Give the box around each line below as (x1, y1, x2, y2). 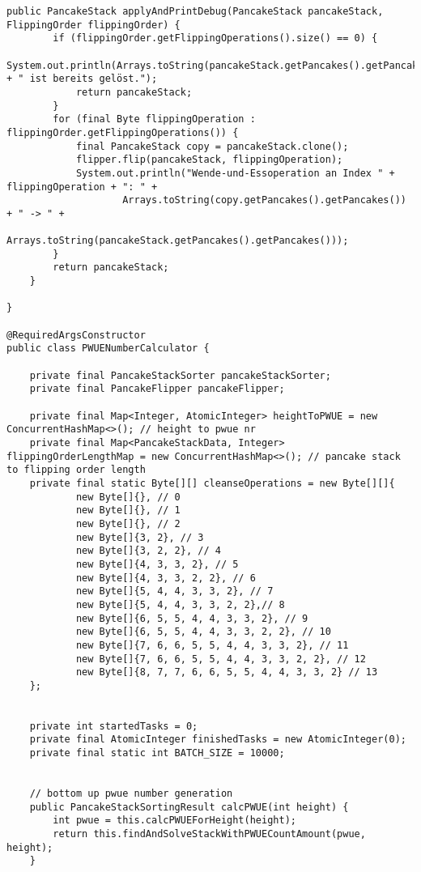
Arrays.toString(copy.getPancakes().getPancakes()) (122, 194, 406, 206)
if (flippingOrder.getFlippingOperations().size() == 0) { (53, 32, 378, 45)
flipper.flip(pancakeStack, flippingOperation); (75, 154, 343, 166)
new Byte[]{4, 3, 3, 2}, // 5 (75, 558, 239, 570)
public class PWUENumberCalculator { (6, 342, 210, 355)
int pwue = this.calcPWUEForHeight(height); (53, 815, 296, 827)
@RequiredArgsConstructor (6, 329, 146, 341)
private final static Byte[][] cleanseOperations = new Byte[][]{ (29, 477, 395, 489)
